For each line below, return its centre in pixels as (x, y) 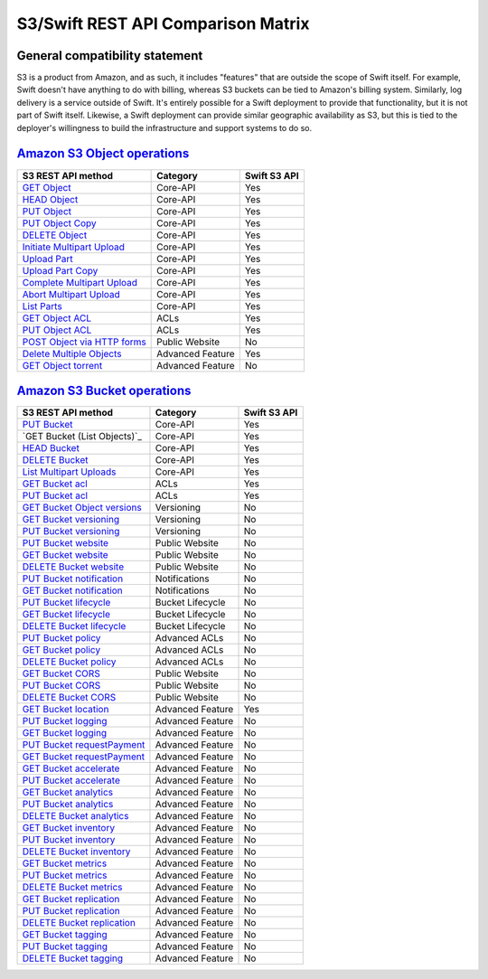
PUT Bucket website (65, 543)
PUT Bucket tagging (65, 946)
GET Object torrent (62, 365)
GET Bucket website (65, 555)
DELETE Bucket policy (69, 662)
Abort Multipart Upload (71, 294)
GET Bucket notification (73, 590)
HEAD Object (50, 199)
